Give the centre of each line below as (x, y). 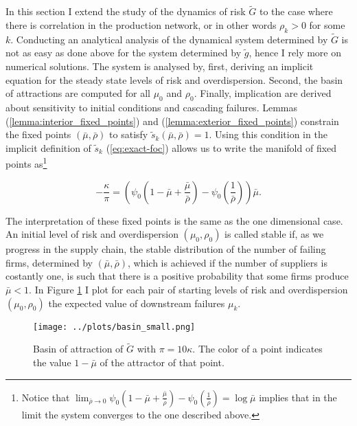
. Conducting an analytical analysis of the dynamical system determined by (169, 39)
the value (52, 362)
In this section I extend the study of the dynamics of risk (126, 11)
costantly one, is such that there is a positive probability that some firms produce (177, 276)
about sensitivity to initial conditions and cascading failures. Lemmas (151, 107)
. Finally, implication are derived (263, 93)
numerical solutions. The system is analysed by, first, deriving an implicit (160, 66)
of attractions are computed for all (78, 93)
